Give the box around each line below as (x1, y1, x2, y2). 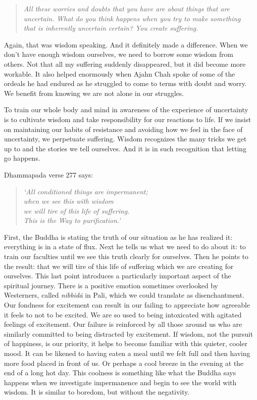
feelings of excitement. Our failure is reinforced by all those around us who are (4, 319, 242, 329)
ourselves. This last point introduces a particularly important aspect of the (4, 270, 231, 281)
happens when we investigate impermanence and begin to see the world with (4, 377, 237, 387)
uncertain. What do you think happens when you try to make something (23, 13, 241, 23)
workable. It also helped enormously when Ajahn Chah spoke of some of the (4, 68, 235, 79)
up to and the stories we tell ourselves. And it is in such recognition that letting (4, 143, 247, 153)
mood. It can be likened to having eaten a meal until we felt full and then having (4, 348, 251, 358)
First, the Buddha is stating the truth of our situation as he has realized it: (4, 231, 233, 242)
